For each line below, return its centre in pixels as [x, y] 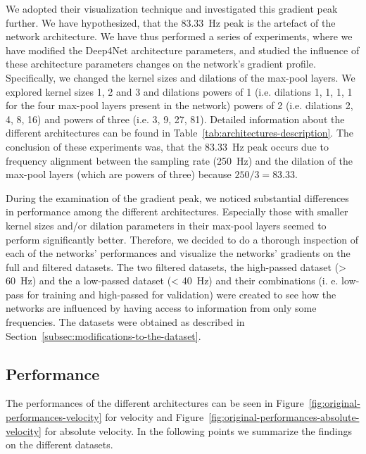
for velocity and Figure [154, 417]
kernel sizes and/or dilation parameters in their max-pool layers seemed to [166, 225]
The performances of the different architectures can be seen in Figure [155, 403]
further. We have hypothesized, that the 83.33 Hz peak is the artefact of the [171, 22]
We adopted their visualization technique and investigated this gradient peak [172, 8]
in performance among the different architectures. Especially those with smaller [177, 212]
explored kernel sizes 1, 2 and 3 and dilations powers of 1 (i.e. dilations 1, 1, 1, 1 [179, 91]
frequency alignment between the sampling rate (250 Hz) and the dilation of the [179, 160]
